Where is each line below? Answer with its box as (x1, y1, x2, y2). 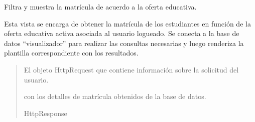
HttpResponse (24, 107, 67, 118)
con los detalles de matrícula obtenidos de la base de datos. (24, 91, 206, 101)
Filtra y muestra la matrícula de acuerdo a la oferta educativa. (4, 1, 197, 11)
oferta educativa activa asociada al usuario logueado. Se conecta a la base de (4, 28, 239, 38)
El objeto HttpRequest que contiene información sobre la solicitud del (24, 64, 239, 74)
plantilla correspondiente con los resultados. (4, 47, 139, 58)
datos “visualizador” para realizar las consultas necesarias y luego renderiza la (4, 37, 244, 48)
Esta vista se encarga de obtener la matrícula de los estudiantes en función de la (4, 18, 251, 28)
